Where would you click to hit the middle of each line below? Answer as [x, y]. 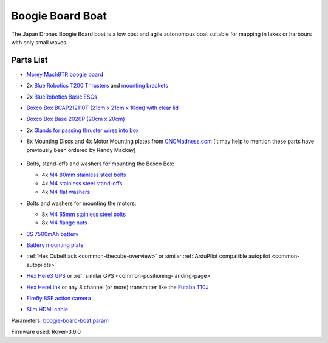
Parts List [29, 60]
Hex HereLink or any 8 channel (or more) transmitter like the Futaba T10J [118, 287]
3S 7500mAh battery [53, 234]
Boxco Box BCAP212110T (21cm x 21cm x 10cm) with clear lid [103, 108]
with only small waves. [39, 42]
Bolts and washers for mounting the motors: [81, 203]
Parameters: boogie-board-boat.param [60, 320]
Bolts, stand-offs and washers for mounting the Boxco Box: [100, 164]
